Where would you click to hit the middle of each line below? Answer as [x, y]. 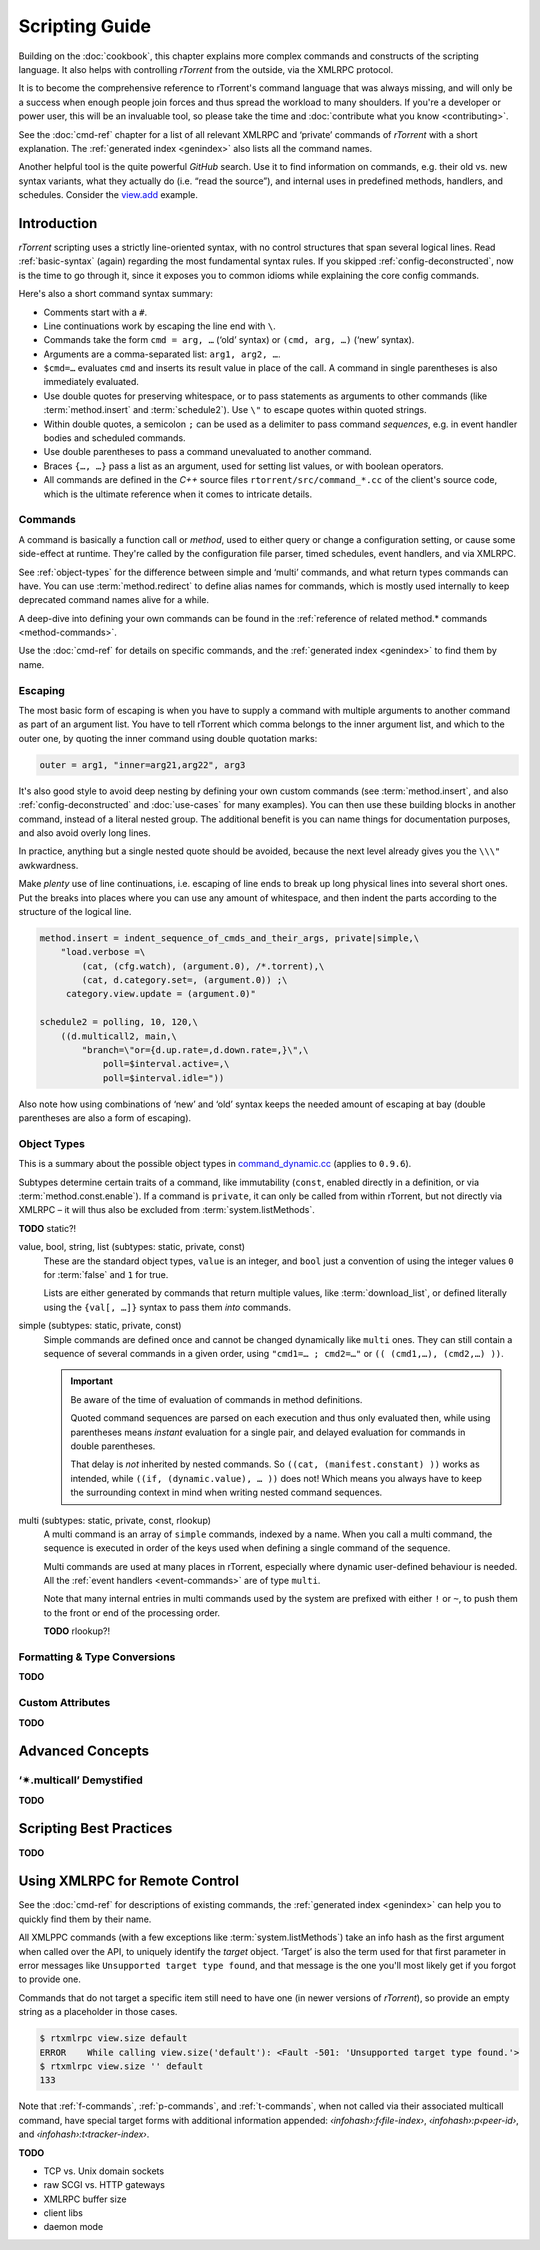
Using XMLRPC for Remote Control [129, 1881]
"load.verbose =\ [103, 952]
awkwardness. [48, 865]
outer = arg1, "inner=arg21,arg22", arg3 [142, 764]
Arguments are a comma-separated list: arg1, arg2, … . [162, 354]
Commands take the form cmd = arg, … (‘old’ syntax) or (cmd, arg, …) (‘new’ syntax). [229, 340]
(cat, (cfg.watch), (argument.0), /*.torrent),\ [203, 966]
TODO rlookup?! [76, 1631]
